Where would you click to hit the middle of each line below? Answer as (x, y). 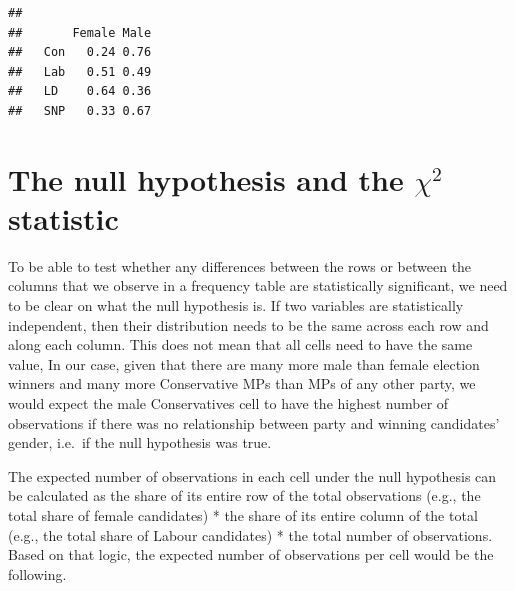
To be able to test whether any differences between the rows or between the (240, 265)
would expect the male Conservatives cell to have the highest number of (228, 403)
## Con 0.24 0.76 (80, 52)
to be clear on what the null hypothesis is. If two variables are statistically (236, 305)
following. (37, 573)
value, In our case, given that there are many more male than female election (244, 363)
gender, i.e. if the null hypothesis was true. (140, 442)
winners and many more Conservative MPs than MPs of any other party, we (242, 383)
